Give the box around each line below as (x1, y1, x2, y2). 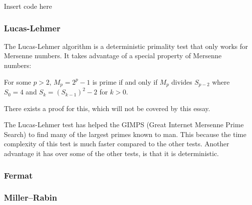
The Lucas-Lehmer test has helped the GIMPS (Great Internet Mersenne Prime (4, 119, 244, 130)
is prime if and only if (92, 76, 158, 87)
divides (171, 76, 192, 87)
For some (4, 76, 31, 87)
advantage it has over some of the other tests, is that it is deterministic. (4, 148, 219, 159)
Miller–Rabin (4, 191, 57, 204)
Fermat (4, 169, 33, 181)
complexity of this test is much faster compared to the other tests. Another (4, 138, 229, 149)
